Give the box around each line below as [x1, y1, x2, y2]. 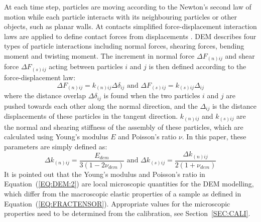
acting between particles [49, 61, 123, 72]
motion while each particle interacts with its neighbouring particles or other [4, 11, 237, 22]
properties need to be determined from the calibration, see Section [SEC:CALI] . [4, 208, 250, 218]
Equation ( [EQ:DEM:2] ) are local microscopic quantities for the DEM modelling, [4, 178, 254, 189]
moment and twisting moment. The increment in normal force [4, 50, 195, 61]
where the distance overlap [4, 90, 86, 101]
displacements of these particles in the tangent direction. [4, 111, 178, 121]
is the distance [212, 100, 256, 111]
